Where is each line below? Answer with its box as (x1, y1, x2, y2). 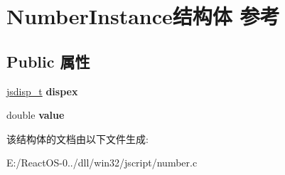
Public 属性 (6, 50, 90, 72)
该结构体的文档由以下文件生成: (6, 131, 149, 146)
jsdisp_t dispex (6, 83, 78, 98)
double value (6, 107, 65, 122)
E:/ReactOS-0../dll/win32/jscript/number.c (6, 155, 198, 170)
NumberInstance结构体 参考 (6, 1, 280, 31)
